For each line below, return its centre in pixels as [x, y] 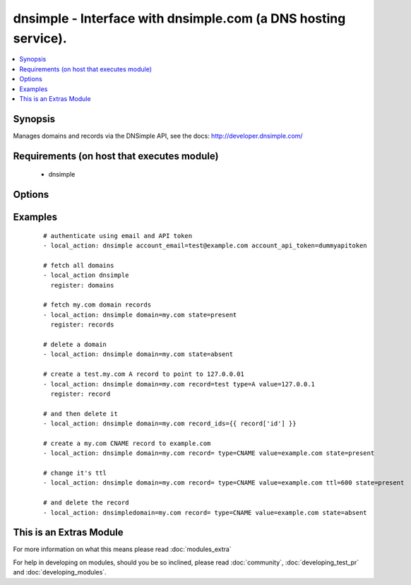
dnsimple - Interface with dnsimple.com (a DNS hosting [179, 18]
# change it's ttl [75, 473]
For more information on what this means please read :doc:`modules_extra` [123, 549]
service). [40, 38]
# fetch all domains [79, 265]
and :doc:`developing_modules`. [60, 572]
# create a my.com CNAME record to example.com [127, 443]
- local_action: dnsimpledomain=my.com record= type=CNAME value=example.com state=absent [205, 513]
